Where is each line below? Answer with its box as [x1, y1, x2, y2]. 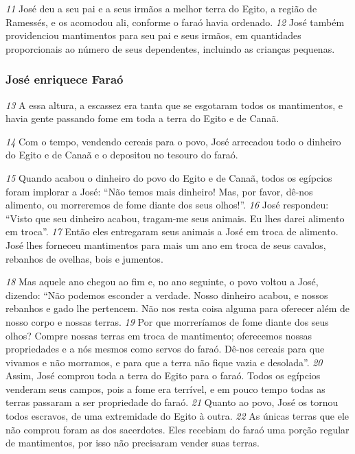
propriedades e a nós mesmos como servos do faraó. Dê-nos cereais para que [5, 342, 325, 356]
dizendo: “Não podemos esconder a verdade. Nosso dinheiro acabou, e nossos [5, 287, 328, 302]
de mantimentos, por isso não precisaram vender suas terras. [5, 435, 260, 450]
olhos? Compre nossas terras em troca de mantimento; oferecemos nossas [5, 328, 312, 342]
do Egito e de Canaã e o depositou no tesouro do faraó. [5, 147, 238, 162]
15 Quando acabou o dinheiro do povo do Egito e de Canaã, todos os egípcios [5, 170, 332, 184]
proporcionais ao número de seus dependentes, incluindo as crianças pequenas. [5, 41, 335, 56]
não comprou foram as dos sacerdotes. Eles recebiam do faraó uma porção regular [5, 422, 350, 436]
